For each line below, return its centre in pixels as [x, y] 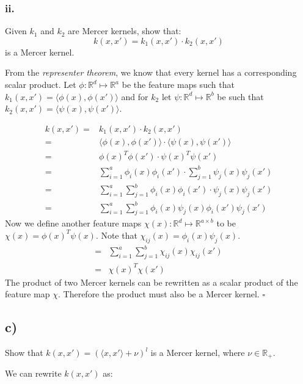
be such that [240, 96]
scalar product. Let [41, 84]
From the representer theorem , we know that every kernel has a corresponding [151, 72]
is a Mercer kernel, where [198, 352]
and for [135, 96]
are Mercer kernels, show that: [125, 31]
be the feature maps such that [178, 84]
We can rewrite [33, 373]
